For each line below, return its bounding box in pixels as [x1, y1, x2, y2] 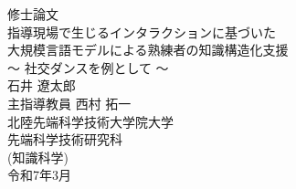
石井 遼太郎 [7, 76, 76, 95]
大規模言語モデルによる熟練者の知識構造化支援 [7, 40, 289, 59]
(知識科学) [7, 147, 69, 166]
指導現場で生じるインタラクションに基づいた [7, 22, 276, 41]
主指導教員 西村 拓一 [7, 93, 132, 112]
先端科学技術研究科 [7, 130, 122, 149]
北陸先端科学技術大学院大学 [7, 111, 174, 131]
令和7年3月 [7, 165, 71, 184]
